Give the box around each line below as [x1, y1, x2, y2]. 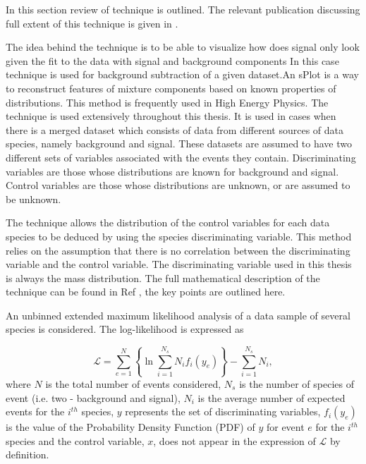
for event [266, 420, 305, 434]
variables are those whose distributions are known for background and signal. [6, 164, 339, 178]
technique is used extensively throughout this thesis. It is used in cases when [6, 109, 336, 123]
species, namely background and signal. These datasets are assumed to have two [6, 136, 353, 151]
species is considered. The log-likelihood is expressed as [6, 322, 244, 336]
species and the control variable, [6, 433, 145, 448]
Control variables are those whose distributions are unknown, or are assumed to [6, 178, 350, 193]
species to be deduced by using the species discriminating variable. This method [6, 228, 352, 243]
